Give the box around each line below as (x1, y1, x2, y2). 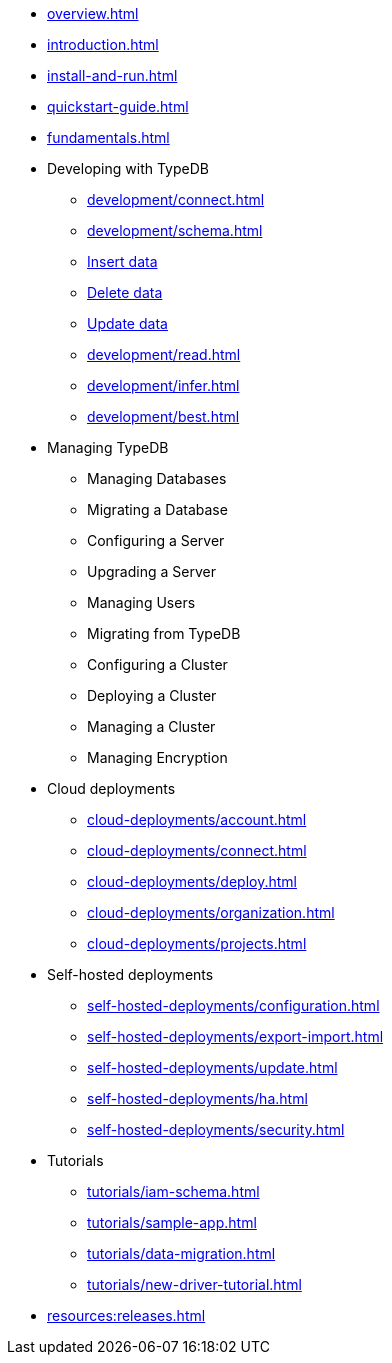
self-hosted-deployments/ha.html (87, 1090, 308, 1107)
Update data (87, 315, 168, 332)
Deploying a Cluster (87, 687, 217, 704)
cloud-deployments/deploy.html (87, 873, 297, 890)
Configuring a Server (87, 532, 225, 549)
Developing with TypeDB (47, 160, 209, 177)
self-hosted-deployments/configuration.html (87, 997, 380, 1014)
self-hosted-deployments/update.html (87, 1059, 338, 1076)
